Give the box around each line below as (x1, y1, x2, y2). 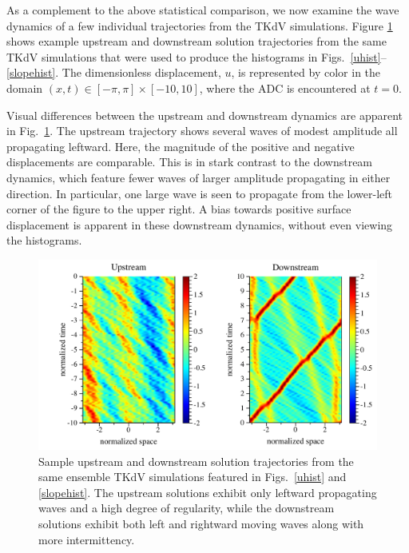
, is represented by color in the (231, 64, 381, 81)
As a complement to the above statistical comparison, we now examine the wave (6, 2, 399, 18)
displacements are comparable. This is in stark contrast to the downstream (6, 153, 373, 170)
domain (6, 79, 43, 96)
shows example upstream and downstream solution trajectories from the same (6, 33, 387, 50)
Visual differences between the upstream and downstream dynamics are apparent (6, 106, 403, 123)
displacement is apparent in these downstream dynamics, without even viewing (6, 216, 393, 233)
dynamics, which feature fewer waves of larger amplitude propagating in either (6, 169, 391, 185)
